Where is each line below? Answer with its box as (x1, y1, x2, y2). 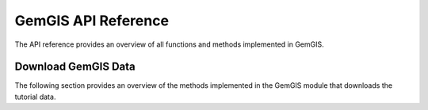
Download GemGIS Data (14, 60, 136, 74)
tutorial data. (14, 92, 56, 101)
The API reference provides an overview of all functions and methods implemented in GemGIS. (14, 40, 324, 49)
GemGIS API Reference (14, 12, 170, 29)
